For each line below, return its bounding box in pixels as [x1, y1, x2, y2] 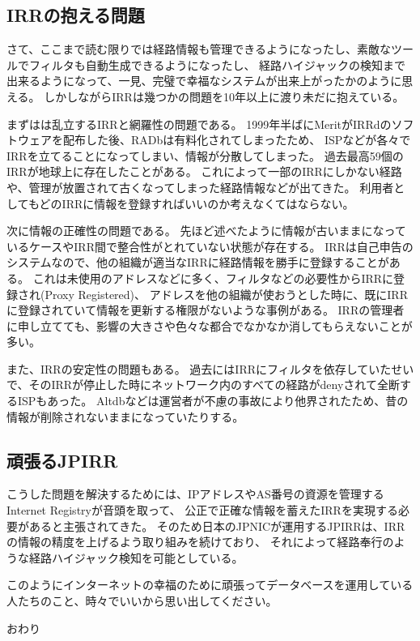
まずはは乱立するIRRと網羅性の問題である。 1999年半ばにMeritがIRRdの [6, 115, 392, 132]
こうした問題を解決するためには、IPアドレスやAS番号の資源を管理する [6, 485, 384, 502]
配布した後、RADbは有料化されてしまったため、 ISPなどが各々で [62, 131, 411, 148]
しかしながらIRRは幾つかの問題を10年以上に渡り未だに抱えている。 [44, 88, 405, 105]
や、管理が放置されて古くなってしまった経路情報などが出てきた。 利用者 [6, 178, 394, 195]
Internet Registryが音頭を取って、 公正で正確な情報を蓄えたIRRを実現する [6, 502, 398, 519]
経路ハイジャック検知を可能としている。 [28, 549, 244, 566]
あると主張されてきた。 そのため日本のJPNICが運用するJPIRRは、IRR [28, 517, 405, 534]
